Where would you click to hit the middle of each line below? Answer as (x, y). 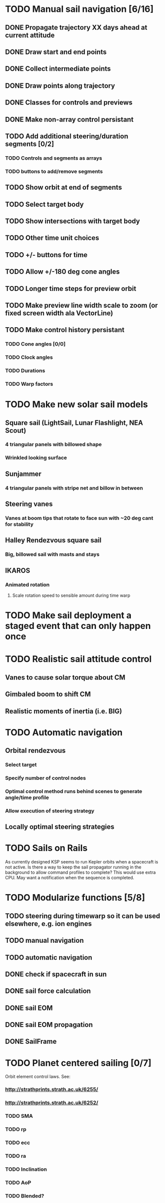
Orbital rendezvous (35, 751)
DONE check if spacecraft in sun (56, 974)
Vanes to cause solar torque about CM (65, 677)
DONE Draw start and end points (56, 52)
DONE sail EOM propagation (49, 1025)
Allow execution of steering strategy (50, 810)
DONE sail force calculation (48, 991)
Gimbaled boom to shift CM (48, 694)
